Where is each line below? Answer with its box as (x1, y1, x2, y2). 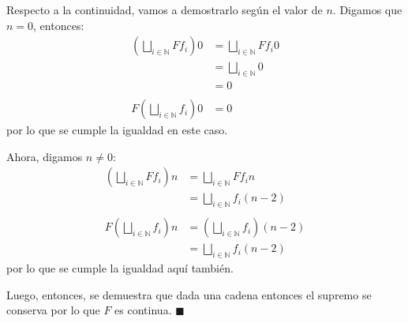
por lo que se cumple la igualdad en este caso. (6, 122, 228, 138)
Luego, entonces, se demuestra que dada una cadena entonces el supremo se (6, 286, 372, 302)
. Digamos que (332, 2, 402, 17)
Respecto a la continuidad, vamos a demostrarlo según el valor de (6, 2, 323, 17)
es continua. (114, 302, 172, 318)
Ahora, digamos (6, 148, 83, 164)
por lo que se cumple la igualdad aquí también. (6, 260, 234, 276)
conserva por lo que (6, 302, 100, 318)
